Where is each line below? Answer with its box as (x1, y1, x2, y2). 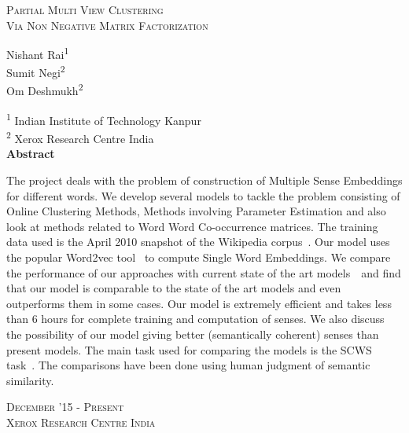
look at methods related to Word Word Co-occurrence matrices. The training (6, 218, 378, 234)
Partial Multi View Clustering (6, 2, 164, 17)
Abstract (6, 145, 55, 162)
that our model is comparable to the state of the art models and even (6, 280, 341, 296)
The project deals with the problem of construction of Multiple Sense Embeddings (6, 172, 403, 189)
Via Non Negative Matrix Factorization (6, 17, 208, 33)
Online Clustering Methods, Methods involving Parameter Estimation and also (6, 203, 386, 219)
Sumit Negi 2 (6, 62, 65, 81)
